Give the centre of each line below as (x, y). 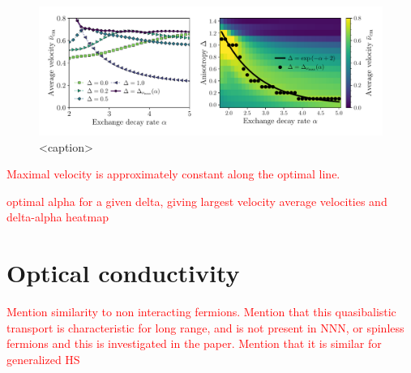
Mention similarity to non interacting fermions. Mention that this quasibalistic (201, 312)
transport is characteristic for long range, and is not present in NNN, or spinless (205, 327)
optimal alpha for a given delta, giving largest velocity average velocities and (197, 201)
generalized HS (43, 359)
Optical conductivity (123, 273)
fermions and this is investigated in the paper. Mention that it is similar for (194, 343)
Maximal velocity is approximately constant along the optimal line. (173, 174)
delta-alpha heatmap (58, 217)
